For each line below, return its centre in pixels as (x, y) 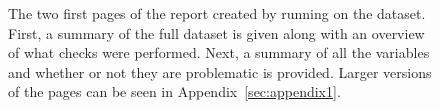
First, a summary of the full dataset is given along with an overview (216, 32)
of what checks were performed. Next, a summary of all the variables (219, 52)
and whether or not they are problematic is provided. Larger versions (220, 71)
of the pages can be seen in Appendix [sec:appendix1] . (174, 91)
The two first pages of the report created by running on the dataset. (217, 13)
